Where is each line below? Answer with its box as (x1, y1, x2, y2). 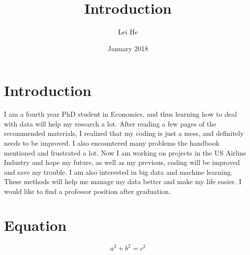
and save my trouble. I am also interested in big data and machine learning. (4, 166, 233, 177)
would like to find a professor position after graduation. (4, 186, 171, 196)
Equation (4, 215, 67, 235)
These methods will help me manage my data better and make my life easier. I (4, 176, 242, 187)
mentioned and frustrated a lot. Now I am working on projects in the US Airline (4, 147, 247, 158)
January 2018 (108, 43, 148, 53)
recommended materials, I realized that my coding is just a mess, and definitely (4, 128, 244, 138)
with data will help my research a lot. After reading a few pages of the (4, 118, 217, 128)
